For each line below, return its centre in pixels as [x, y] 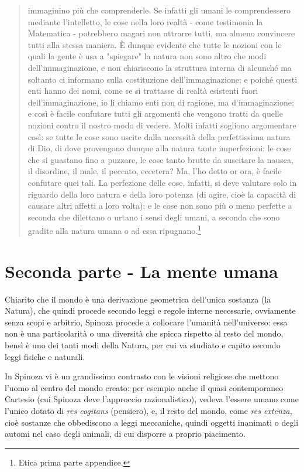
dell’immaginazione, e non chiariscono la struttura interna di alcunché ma [160, 67]
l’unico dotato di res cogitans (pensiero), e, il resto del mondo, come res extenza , [148, 410]
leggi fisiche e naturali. [45, 356]
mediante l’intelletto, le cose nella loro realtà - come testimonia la [145, 21]
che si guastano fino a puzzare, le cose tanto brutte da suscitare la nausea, [160, 159]
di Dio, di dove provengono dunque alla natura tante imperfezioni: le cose [159, 148]
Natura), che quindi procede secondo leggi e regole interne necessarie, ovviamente [150, 310]
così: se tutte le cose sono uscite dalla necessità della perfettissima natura [159, 136]
